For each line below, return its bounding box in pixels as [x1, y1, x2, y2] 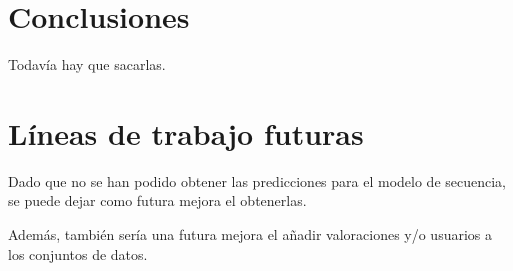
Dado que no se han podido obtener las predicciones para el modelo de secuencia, [8, 170, 506, 191]
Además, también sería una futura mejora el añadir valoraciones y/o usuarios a [8, 224, 493, 245]
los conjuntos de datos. [8, 243, 148, 264]
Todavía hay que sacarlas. [8, 54, 166, 75]
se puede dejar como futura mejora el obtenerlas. [8, 190, 307, 211]
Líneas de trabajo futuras [8, 112, 364, 153]
